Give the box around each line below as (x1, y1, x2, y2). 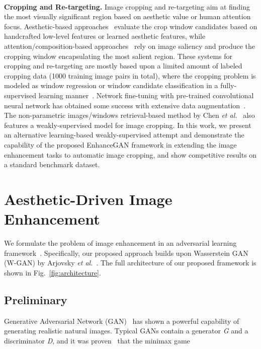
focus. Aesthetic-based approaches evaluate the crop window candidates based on (4, 21, 257, 31)
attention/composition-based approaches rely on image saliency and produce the (4, 40, 255, 51)
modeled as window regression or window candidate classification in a (4, 80, 218, 91)
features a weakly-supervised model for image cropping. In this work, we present (4, 119, 251, 130)
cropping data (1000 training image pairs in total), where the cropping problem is (4, 70, 256, 81)
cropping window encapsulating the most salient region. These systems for (4, 50, 233, 61)
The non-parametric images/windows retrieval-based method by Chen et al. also (4, 110, 255, 120)
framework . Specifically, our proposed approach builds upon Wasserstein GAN (4, 247, 248, 258)
